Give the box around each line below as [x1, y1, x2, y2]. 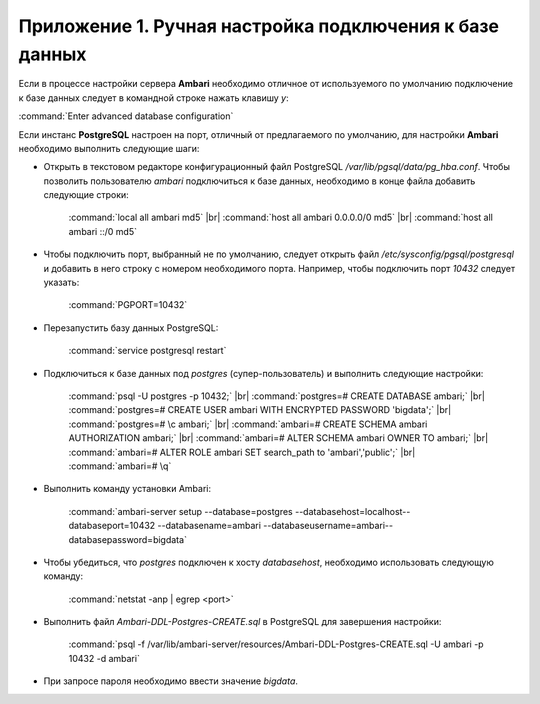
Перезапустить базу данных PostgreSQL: [43, 321, 219, 334]
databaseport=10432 [68, 520, 156, 532]
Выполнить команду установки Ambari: [43, 483, 212, 495]
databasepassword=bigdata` [68, 533, 187, 545]
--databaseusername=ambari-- [263, 520, 394, 532]
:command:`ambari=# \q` [68, 460, 172, 472]
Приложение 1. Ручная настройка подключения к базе [18, 15, 500, 37]
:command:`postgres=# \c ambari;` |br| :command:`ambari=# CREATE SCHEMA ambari [68, 418, 428, 430]
